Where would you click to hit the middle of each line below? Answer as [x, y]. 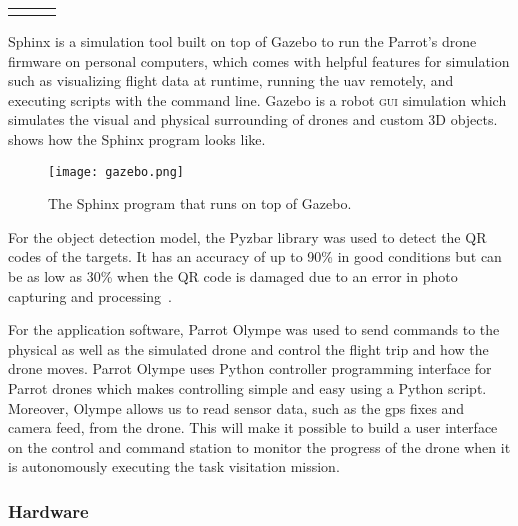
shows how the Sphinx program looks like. [137, 138]
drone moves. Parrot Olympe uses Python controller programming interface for [250, 368]
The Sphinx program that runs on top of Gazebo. [200, 203]
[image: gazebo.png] [116, 171]
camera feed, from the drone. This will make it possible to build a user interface [253, 427]
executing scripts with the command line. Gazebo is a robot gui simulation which [257, 99]
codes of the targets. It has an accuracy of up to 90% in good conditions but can [255, 256]
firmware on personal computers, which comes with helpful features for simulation [259, 60]
